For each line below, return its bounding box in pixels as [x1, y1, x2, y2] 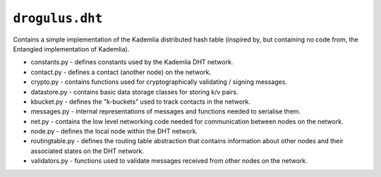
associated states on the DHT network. [30, 147, 145, 155]
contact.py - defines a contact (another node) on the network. [30, 68, 212, 76]
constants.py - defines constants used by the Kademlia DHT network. [30, 58, 234, 66]
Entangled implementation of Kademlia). [13, 44, 130, 53]
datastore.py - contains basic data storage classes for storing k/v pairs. [30, 87, 239, 96]
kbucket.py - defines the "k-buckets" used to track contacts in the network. [30, 97, 250, 106]
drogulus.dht [13, 11, 103, 26]
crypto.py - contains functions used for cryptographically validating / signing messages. [30, 78, 287, 86]
